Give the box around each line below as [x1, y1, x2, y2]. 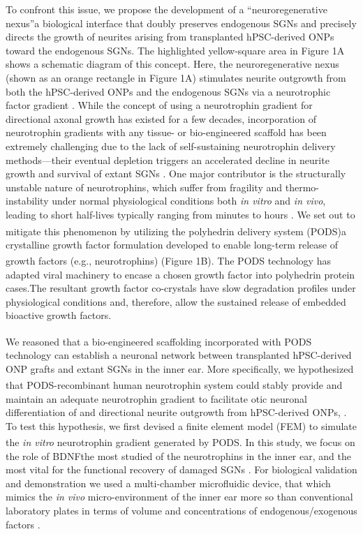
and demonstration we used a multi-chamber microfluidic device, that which [6, 475, 331, 490]
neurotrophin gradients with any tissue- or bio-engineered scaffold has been [6, 125, 327, 140]
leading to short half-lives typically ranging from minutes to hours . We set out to [6, 207, 355, 221]
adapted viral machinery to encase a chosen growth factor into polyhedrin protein [6, 267, 355, 281]
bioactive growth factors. [6, 308, 112, 322]
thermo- [285, 179, 319, 194]
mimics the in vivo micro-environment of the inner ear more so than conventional [6, 489, 353, 504]
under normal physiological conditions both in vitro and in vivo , [52, 193, 326, 208]
